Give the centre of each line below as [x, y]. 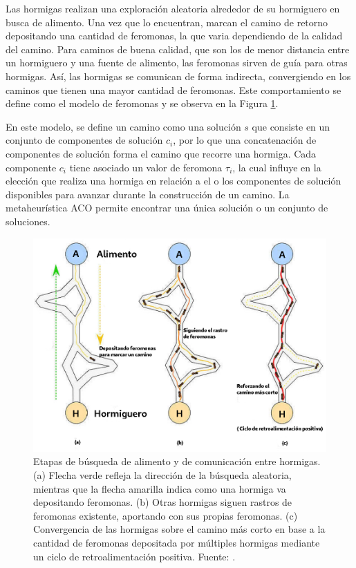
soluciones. [28, 221]
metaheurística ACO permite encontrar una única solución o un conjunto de [167, 208]
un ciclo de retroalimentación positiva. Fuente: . [134, 556]
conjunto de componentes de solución [84, 140]
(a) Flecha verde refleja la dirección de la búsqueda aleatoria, [162, 474]
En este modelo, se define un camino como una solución [123, 126]
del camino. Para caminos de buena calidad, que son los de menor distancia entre [178, 49]
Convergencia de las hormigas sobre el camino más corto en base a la [179, 529]
